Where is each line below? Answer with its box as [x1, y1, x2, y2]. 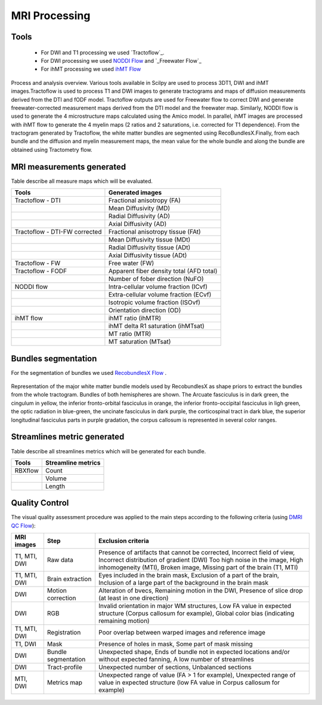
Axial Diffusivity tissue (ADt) [108, 251, 187, 260]
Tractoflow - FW [14, 259, 61, 267]
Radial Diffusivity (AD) [108, 212, 171, 221]
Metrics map [47, 679, 83, 687]
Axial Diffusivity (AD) [108, 220, 167, 228]
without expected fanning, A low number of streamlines [98, 655, 255, 664]
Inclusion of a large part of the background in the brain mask [98, 579, 268, 587]
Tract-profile [47, 663, 83, 672]
